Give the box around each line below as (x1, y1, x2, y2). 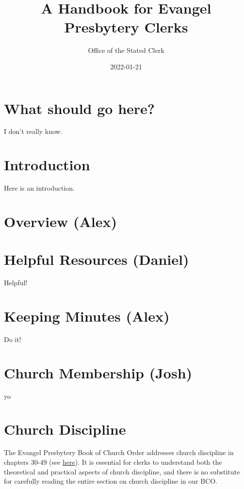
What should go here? (4, 98, 155, 118)
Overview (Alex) (4, 211, 117, 231)
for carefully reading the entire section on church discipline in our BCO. (4, 476, 218, 486)
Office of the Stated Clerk (88, 45, 164, 55)
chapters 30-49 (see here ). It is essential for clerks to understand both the (4, 457, 222, 467)
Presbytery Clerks (64, 17, 188, 37)
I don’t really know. (4, 126, 63, 136)
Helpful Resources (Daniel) (4, 249, 189, 269)
